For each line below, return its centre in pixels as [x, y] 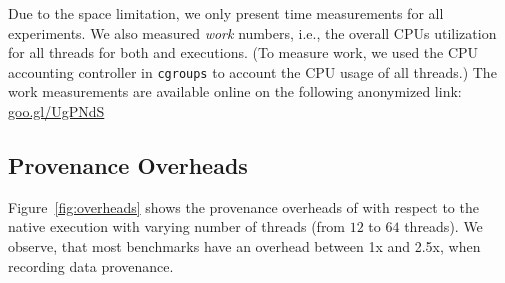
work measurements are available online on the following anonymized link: [235, 91]
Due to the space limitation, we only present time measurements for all [226, 13]
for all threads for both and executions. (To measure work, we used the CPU [243, 52]
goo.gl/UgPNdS [56, 111]
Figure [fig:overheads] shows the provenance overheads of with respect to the [243, 206]
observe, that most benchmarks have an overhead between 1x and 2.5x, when [244, 246]
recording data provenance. [91, 265]
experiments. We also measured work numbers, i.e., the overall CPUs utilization [252, 32]
